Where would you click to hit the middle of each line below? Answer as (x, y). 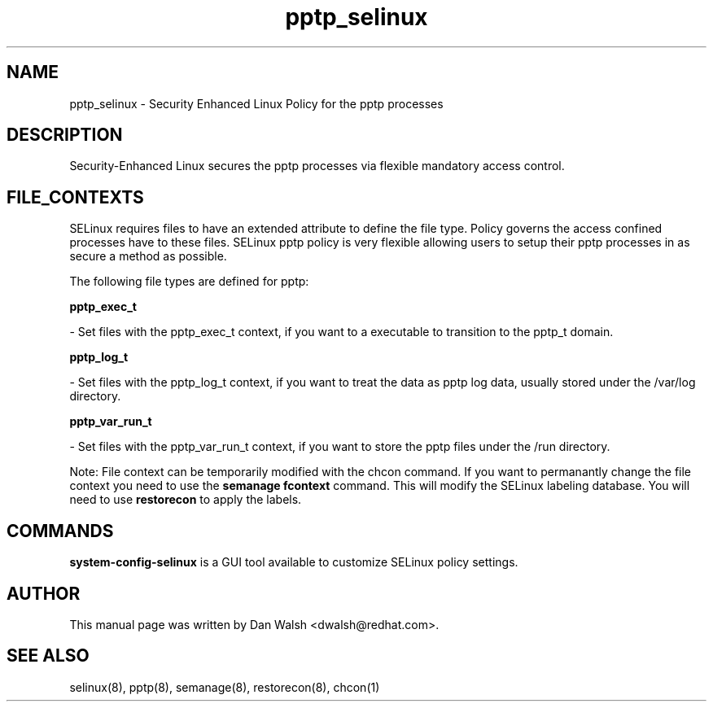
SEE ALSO (48, 656)
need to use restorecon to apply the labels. (186, 500)
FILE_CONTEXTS (75, 197)
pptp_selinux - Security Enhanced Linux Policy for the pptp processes (256, 103)
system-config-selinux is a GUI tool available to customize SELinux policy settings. (294, 562)
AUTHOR (44, 593)
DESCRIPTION (65, 135)
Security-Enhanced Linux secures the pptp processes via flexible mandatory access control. (317, 166)
